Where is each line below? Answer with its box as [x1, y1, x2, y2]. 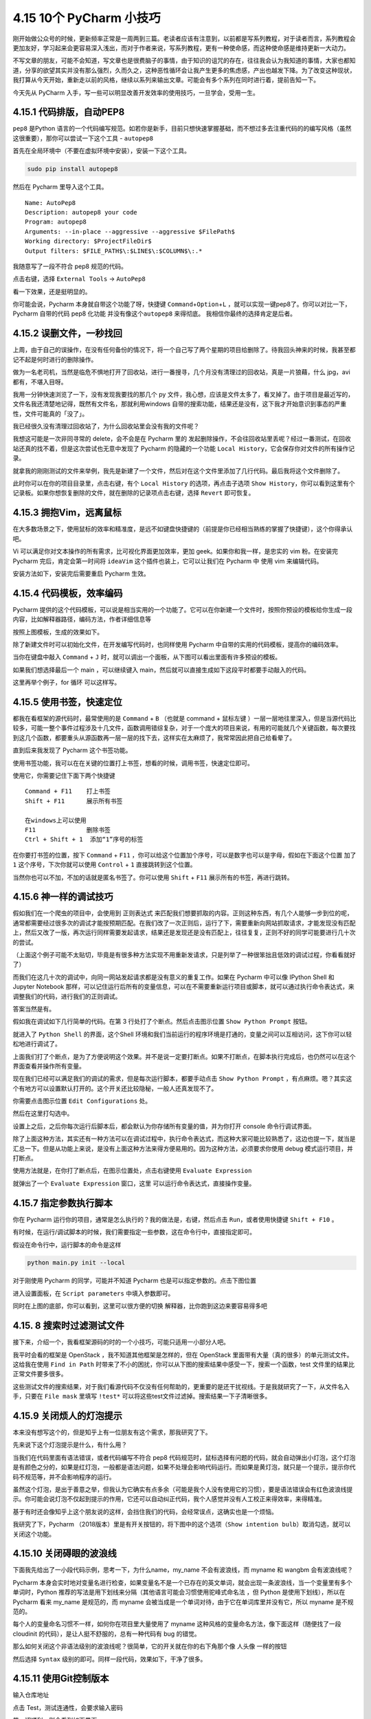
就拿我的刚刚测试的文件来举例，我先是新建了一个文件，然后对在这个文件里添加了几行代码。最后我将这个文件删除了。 [12, 466, 344, 474]
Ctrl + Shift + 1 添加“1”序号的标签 [25, 835, 144, 844]
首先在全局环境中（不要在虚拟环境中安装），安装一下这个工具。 [12, 146, 190, 155]
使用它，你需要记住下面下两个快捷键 [12, 771, 115, 780]
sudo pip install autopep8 [27, 165, 118, 173]
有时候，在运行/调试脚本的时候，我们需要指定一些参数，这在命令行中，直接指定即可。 [12, 1228, 256, 1236]
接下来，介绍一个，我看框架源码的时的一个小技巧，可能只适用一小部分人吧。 [12, 1338, 229, 1346]
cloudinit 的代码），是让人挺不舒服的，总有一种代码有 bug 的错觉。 [12, 1630, 201, 1638]
